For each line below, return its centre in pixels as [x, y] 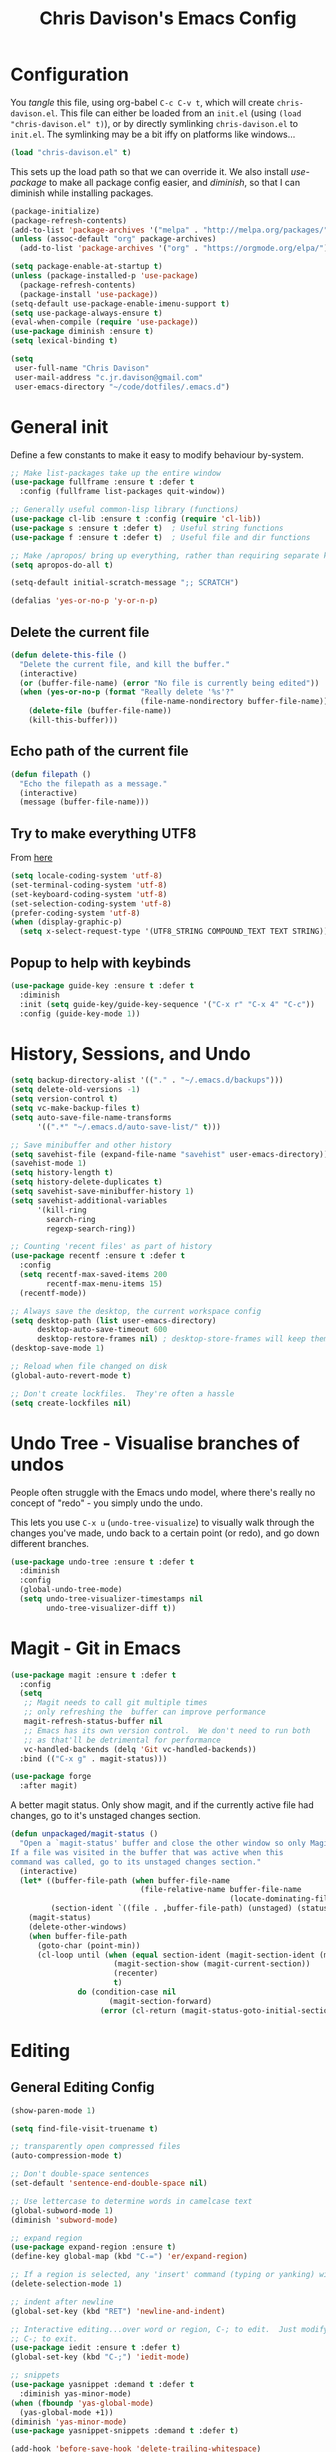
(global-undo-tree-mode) [71, 1590]
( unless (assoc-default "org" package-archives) [113, 239]
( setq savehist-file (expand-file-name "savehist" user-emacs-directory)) [169, 1154]
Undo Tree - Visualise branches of [155, 1443]
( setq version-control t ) [64, 1099]
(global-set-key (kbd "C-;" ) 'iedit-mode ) [100, 2357]
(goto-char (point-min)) [88, 1945]
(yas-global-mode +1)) [66, 2412]
